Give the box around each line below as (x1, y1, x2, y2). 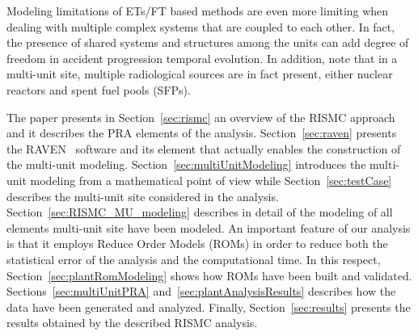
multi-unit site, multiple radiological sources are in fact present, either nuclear (6, 65, 393, 82)
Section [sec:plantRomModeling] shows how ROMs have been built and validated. (6, 267, 412, 283)
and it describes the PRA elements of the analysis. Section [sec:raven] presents (6, 124, 397, 141)
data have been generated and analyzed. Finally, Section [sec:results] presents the (6, 298, 411, 315)
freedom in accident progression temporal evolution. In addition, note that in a (6, 49, 398, 66)
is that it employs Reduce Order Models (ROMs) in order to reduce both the (6, 235, 388, 252)
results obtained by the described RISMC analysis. (6, 314, 258, 331)
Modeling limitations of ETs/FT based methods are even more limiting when (6, 2, 389, 19)
